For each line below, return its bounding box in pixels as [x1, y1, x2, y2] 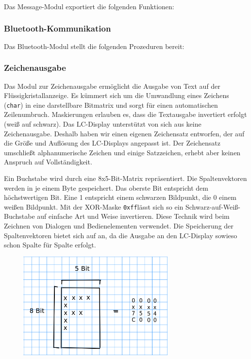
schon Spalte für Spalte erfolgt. [4, 240, 96, 250]
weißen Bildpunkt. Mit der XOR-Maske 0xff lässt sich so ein [4, 201, 184, 212]
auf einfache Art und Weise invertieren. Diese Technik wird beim [37, 211, 230, 221]
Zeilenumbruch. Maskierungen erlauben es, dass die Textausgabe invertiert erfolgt [4, 109, 247, 119]
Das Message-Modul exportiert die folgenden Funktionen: [4, 1, 174, 11]
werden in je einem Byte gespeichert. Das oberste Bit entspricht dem [4, 182, 208, 193]
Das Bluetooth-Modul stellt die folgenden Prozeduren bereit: [4, 41, 184, 51]
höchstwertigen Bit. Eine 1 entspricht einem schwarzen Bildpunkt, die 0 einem [4, 192, 236, 202]
